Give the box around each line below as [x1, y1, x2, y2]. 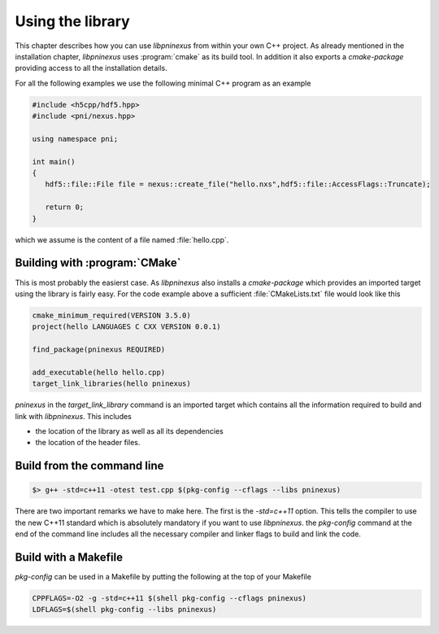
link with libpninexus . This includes [15, 411, 132, 421]
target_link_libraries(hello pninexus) [32, 379, 191, 388]
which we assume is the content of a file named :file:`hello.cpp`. [15, 234, 229, 244]
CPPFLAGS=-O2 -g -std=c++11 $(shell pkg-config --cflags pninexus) [32, 594, 307, 603]
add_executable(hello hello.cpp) [32, 367, 166, 377]
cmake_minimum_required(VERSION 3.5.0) [32, 310, 191, 320]
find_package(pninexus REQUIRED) [32, 345, 166, 354]
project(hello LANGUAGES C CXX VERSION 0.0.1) [32, 322, 221, 331]
